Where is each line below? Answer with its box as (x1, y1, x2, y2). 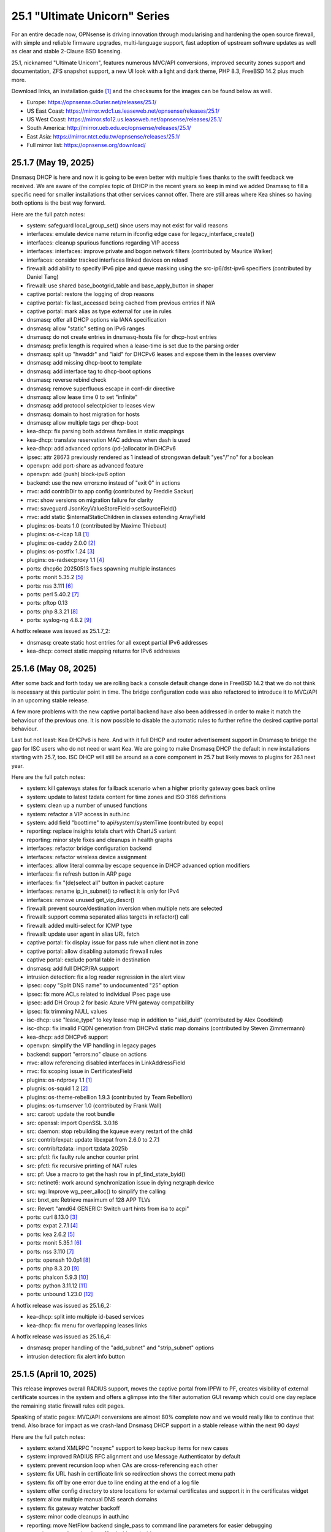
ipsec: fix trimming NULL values (26, 1007, 107, 1015)
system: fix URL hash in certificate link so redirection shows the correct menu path (26, 1470, 235, 1477)
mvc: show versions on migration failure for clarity (26, 496, 153, 504)
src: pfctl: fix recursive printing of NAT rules (26, 1162, 137, 1169)
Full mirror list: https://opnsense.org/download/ (26, 142, 146, 149)
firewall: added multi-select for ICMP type (26, 922, 132, 929)
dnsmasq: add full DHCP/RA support (26, 965, 120, 972)
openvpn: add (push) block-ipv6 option (26, 471, 126, 478)
